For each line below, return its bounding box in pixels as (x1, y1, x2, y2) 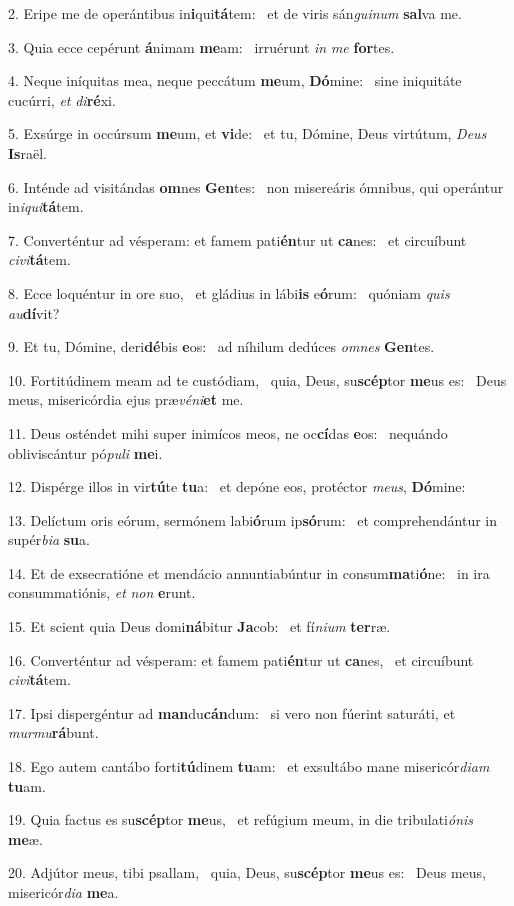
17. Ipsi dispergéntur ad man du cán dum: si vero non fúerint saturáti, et (8, 702, 456, 723)
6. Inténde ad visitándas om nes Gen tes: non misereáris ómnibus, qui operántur (8, 176, 504, 197)
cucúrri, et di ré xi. (8, 89, 116, 110)
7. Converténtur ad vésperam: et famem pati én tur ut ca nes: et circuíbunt (8, 229, 467, 250)
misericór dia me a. (8, 882, 119, 902)
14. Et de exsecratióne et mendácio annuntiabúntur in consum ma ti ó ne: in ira (8, 562, 490, 583)
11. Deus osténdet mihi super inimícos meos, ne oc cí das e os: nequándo (8, 422, 448, 443)
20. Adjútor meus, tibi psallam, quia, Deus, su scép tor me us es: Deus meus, (8, 862, 486, 883)
